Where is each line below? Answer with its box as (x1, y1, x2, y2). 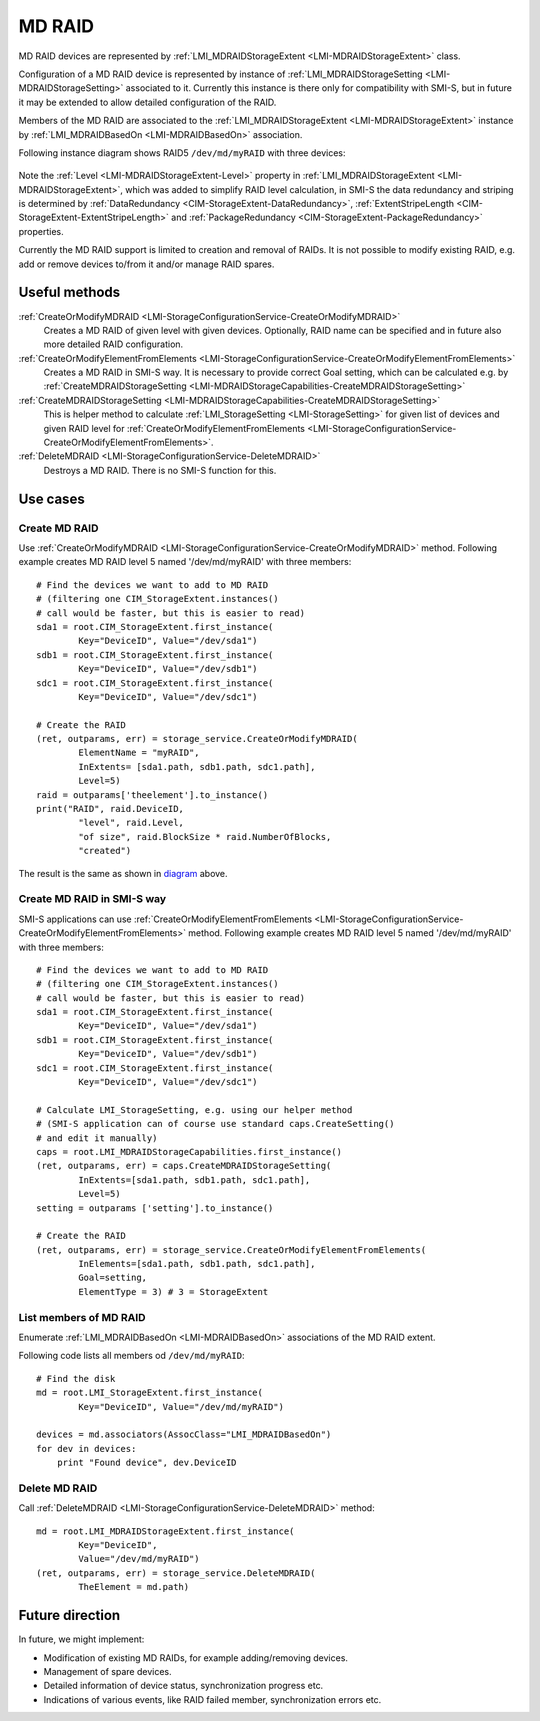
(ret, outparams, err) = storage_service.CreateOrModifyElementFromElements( (36, 1244, 427, 1255)
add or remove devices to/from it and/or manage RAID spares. (18, 258, 275, 270)
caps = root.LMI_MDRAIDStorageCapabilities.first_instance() (36, 1146, 342, 1157)
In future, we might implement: (18, 1633, 145, 1645)
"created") (78, 845, 132, 857)
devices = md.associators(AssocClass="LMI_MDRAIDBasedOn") (36, 1429, 332, 1440)
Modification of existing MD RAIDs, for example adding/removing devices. (43, 1651, 349, 1664)
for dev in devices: (36, 1443, 137, 1454)
